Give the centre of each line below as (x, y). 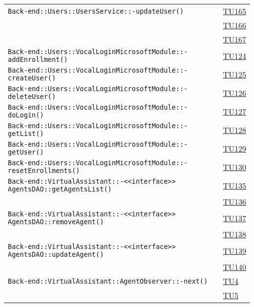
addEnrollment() (38, 59)
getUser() (26, 152)
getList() (26, 134)
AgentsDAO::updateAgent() (56, 254)
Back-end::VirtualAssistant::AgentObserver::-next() (108, 281)
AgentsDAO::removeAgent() (56, 222)
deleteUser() (32, 96)
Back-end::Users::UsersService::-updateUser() (96, 11)
